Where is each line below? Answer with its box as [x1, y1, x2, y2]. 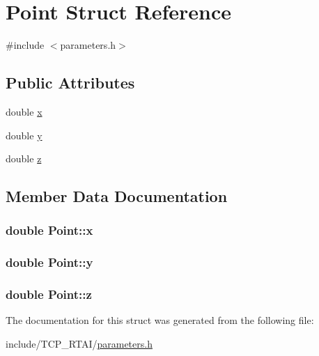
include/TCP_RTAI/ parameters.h [6, 336, 153, 350]
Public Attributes [6, 72, 135, 93]
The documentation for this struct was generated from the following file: [6, 313, 314, 327]
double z [6, 151, 42, 166]
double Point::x [6, 222, 93, 239]
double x [6, 104, 42, 118]
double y [6, 127, 42, 142]
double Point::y [6, 254, 93, 271]
